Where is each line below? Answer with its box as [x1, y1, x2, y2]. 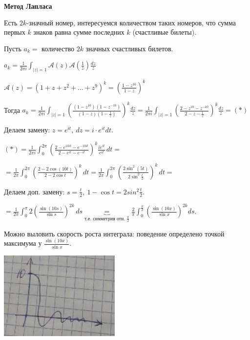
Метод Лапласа [4, 1, 52, 11]
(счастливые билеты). [132, 27, 197, 37]
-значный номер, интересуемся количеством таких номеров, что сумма [26, 17, 236, 27]
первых [4, 27, 25, 37]
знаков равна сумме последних [33, 27, 125, 37]
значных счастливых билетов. [85, 43, 173, 53]
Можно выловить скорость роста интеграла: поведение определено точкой [4, 228, 225, 238]
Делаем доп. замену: [4, 186, 65, 196]
